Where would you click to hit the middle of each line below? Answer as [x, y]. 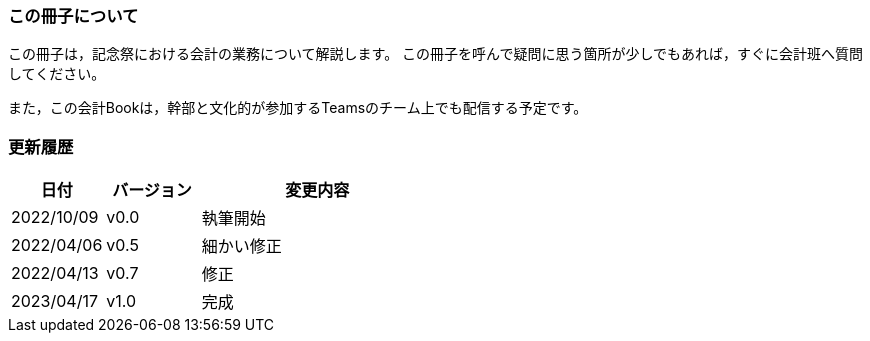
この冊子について [73, 16]
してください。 [57, 74]
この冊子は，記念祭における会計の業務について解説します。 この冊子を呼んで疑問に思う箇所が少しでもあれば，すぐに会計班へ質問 [435, 54]
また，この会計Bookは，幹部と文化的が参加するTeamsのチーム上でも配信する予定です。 [298, 108]
